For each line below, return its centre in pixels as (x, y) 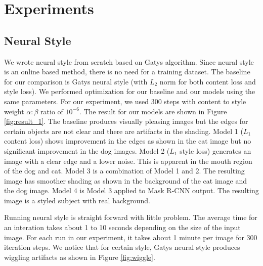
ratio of (52, 111)
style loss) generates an (215, 150)
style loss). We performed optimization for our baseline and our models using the (130, 91)
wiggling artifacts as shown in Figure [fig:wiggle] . (80, 257)
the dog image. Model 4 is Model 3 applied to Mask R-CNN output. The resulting (131, 190)
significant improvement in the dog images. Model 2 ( (87, 150)
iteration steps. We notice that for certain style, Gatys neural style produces (122, 247)
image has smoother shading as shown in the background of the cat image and (125, 180)
